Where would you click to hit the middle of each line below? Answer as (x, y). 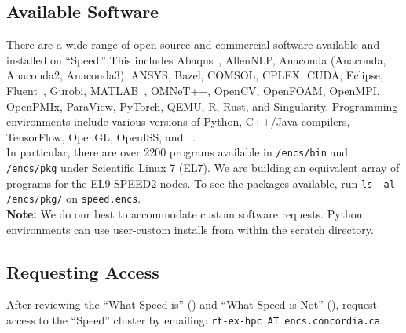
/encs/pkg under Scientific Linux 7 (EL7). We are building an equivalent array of (203, 168)
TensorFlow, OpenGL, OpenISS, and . (101, 136)
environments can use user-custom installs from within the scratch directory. (190, 229)
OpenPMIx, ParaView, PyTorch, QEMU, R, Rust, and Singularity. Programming (202, 106)
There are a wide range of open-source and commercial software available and (193, 44)
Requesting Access (83, 271)
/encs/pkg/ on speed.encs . (74, 198)
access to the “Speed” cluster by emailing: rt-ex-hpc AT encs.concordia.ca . (195, 319)
